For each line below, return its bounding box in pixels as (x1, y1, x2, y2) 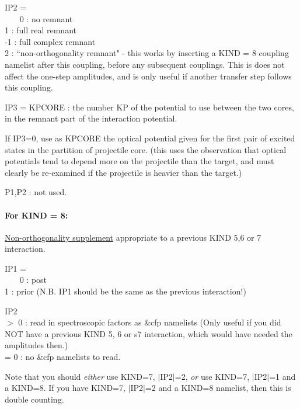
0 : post (19, 273, 47, 286)
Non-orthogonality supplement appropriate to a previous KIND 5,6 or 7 (5, 231, 261, 243)
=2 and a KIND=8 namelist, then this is (145, 382, 291, 394)
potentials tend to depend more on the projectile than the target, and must (5, 155, 274, 167)
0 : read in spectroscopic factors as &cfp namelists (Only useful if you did (18, 316, 281, 328)
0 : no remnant (19, 12, 73, 25)
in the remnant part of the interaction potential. (5, 112, 177, 124)
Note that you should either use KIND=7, (5, 370, 155, 382)
